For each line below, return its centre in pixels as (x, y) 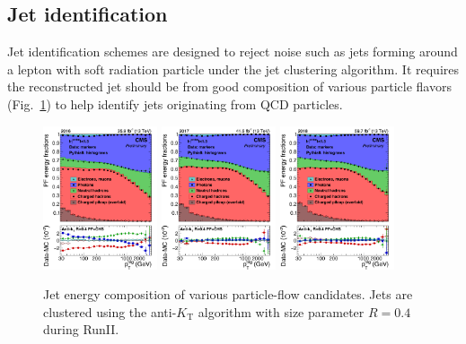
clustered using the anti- (110, 311)
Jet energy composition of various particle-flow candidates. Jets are (228, 294)
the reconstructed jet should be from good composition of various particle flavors (229, 86)
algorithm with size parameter (281, 311)
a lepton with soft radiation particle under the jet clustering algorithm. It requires (233, 69)
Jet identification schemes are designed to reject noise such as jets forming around (233, 52)
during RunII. (81, 329)
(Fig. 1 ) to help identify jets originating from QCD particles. (175, 103)
